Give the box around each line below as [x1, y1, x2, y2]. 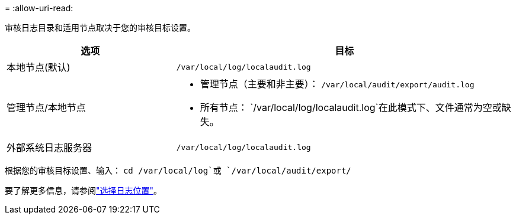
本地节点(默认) [7, 61, 70, 73]
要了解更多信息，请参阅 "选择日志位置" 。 [5, 185, 162, 195]
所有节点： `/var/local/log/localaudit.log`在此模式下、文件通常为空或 [200, 102, 502, 113]
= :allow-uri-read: [5, 3, 73, 13]
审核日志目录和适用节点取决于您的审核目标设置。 [5, 22, 195, 32]
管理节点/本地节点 [7, 102, 86, 113]
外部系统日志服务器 [7, 142, 92, 153]
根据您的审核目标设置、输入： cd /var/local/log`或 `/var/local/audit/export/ [5, 165, 351, 175]
